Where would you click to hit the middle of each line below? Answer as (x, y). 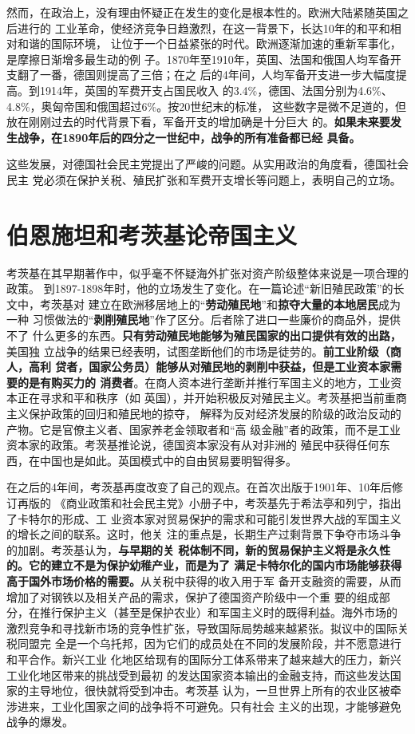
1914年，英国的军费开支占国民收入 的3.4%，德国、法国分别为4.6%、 (216, 90)
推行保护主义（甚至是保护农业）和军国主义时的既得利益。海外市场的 (218, 612)
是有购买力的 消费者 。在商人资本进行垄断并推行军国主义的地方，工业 (209, 382)
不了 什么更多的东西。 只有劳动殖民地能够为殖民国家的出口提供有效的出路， (204, 335)
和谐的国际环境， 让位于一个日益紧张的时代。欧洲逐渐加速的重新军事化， (209, 43)
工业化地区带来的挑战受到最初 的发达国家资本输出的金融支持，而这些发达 (198, 675)
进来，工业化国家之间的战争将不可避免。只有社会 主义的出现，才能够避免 (209, 706)
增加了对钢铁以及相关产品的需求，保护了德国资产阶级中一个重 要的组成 (193, 596)
